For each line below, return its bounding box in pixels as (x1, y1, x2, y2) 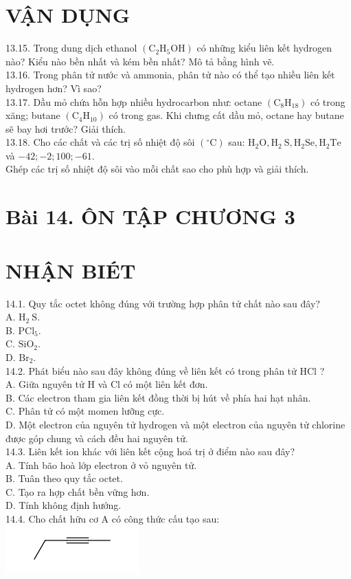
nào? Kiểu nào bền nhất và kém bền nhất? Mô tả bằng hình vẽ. (5, 54, 275, 68)
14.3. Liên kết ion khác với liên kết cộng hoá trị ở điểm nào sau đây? (5, 444, 295, 459)
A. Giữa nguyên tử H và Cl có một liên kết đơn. (5, 377, 208, 391)
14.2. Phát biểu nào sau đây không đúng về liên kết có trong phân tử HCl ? (5, 363, 325, 378)
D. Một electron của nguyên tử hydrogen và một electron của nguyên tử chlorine (5, 417, 346, 431)
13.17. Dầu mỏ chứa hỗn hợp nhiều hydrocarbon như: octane (5, 94, 262, 109)
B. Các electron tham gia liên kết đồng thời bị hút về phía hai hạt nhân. (5, 390, 311, 404)
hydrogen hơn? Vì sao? (5, 80, 102, 95)
